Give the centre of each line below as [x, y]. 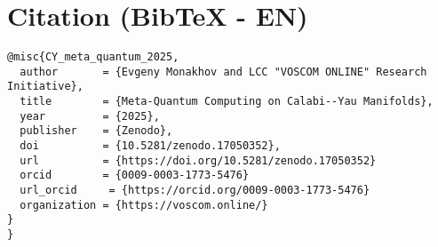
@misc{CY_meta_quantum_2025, [93, 57]
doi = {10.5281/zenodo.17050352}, [150, 146]
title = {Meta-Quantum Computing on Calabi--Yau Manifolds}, [227, 102]
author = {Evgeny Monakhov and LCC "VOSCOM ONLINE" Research [223, 72]
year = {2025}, [90, 116]
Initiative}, [45, 87]
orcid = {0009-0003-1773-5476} [135, 175]
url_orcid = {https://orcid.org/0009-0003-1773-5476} [195, 191]
